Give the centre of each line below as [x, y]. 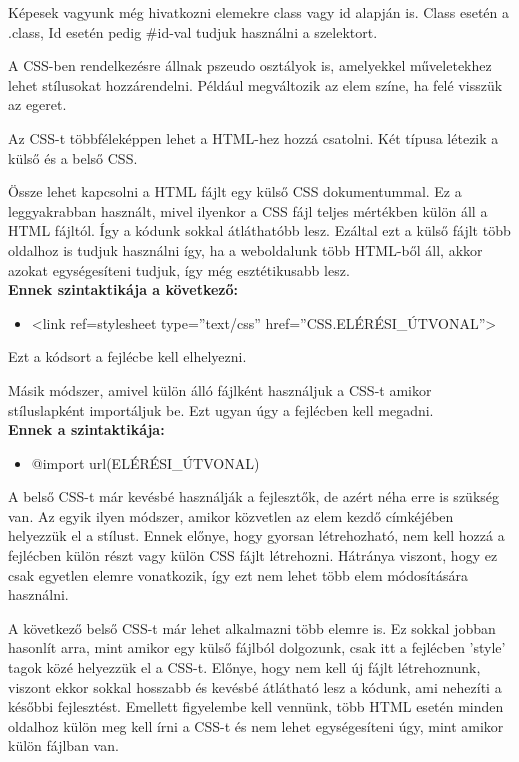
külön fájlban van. [63, 745]
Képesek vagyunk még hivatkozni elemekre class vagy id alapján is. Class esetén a [259, 12]
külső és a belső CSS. [73, 157]
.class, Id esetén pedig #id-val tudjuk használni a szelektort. [193, 31]
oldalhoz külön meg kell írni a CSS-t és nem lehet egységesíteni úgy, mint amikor [256, 725]
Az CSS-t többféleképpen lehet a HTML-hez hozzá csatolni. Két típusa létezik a [253, 137]
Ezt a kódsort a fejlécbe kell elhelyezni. [127, 356]
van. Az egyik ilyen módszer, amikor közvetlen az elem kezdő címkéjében [231, 515]
